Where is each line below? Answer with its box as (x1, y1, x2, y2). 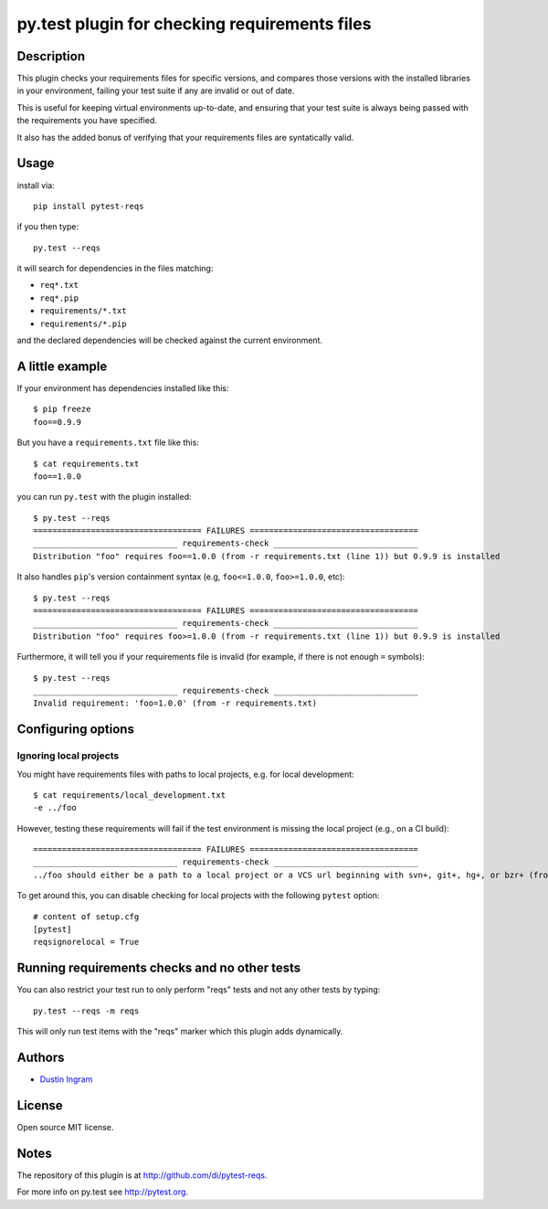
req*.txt (39, 280, 79, 291)
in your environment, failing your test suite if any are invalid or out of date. (16, 85, 295, 96)
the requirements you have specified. (16, 115, 157, 126)
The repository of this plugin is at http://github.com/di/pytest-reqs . (16, 1170, 268, 1181)
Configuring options (16, 722, 134, 737)
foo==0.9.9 (33, 417, 82, 427)
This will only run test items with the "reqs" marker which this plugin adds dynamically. (16, 1026, 343, 1037)
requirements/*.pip (39, 318, 127, 329)
